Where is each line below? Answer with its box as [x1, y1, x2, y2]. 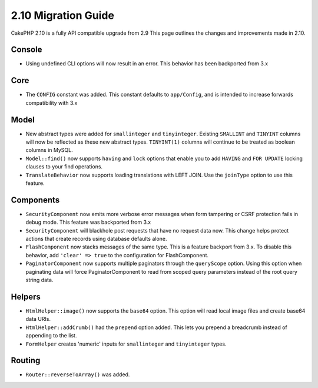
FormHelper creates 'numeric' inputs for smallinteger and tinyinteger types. [25, 340, 227, 347]
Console [11, 45, 42, 55]
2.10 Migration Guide [11, 9, 115, 22]
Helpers [11, 291, 41, 301]
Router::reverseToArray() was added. [25, 371, 130, 378]
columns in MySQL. [25, 147, 73, 154]
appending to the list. [25, 332, 77, 339]
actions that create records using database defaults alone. [25, 236, 167, 243]
